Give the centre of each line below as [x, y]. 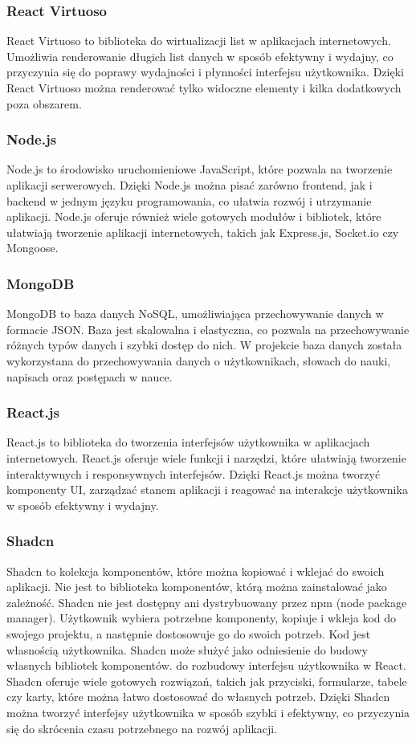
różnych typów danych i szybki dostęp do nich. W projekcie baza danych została [204, 345]
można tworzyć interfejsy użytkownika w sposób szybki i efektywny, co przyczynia [208, 712]
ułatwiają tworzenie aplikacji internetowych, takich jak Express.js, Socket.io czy [203, 232]
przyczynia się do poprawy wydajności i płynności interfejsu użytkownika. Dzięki [205, 72]
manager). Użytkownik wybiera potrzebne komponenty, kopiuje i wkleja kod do [202, 618]
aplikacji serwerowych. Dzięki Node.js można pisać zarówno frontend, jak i [190, 185]
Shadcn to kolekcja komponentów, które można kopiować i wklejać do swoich [196, 571]
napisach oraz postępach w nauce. [90, 376]
